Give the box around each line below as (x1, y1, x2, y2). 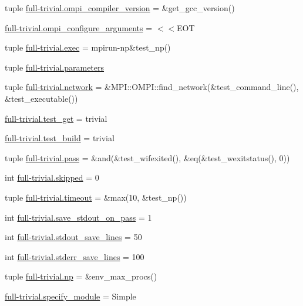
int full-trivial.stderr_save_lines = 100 (5, 250, 144, 262)
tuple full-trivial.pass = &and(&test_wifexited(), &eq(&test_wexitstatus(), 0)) (5, 151, 290, 164)
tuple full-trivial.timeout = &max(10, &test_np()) (5, 191, 187, 203)
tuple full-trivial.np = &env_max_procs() (5, 270, 157, 282)
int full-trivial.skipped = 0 (5, 171, 99, 184)
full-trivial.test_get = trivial (5, 112, 107, 124)
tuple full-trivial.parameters (5, 61, 105, 73)
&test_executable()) (5, 92, 78, 104)
